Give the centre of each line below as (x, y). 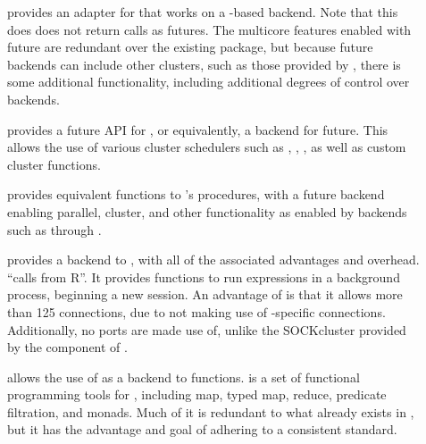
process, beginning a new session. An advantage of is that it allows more (205, 294)
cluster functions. (54, 164)
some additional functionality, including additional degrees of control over (209, 82)
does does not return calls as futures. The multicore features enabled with (209, 29)
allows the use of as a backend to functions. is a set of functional (184, 377)
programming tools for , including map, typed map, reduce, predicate (197, 394)
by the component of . (67, 347)
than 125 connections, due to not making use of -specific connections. (196, 311)
